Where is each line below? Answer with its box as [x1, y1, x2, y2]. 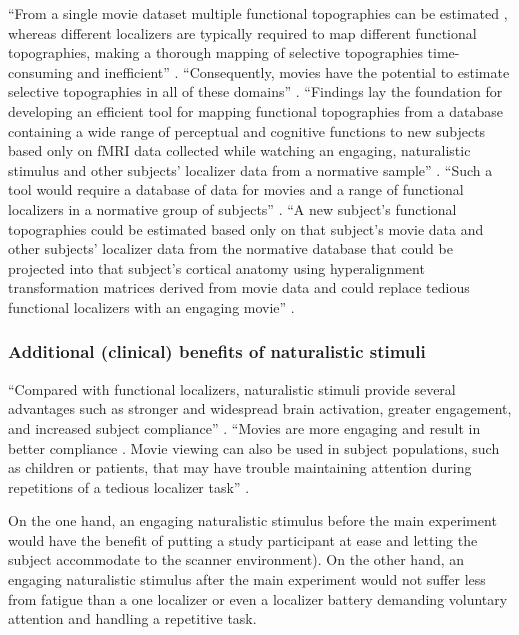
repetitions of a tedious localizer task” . [8, 476, 250, 497]
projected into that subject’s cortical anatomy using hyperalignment [8, 257, 425, 278]
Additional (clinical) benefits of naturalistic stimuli [8, 339, 426, 364]
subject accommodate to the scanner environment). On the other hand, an [8, 549, 465, 570]
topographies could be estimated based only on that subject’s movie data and [8, 218, 484, 239]
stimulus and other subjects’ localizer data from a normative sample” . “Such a [8, 159, 493, 180]
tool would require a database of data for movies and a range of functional [8, 179, 464, 200]
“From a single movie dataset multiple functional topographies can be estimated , [8, 3, 508, 23]
